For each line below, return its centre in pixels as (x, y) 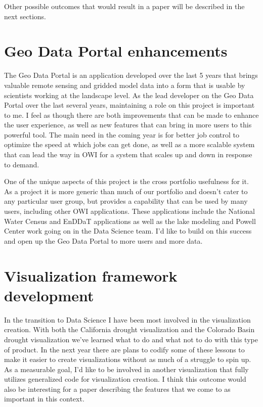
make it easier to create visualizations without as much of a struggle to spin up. (128, 359)
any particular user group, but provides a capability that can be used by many (126, 201)
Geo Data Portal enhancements (116, 51)
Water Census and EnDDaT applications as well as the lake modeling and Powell (130, 221)
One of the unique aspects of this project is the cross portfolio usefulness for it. (126, 181)
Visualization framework (91, 275)
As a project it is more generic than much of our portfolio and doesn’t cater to (126, 191)
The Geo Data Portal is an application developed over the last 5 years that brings (131, 75)
